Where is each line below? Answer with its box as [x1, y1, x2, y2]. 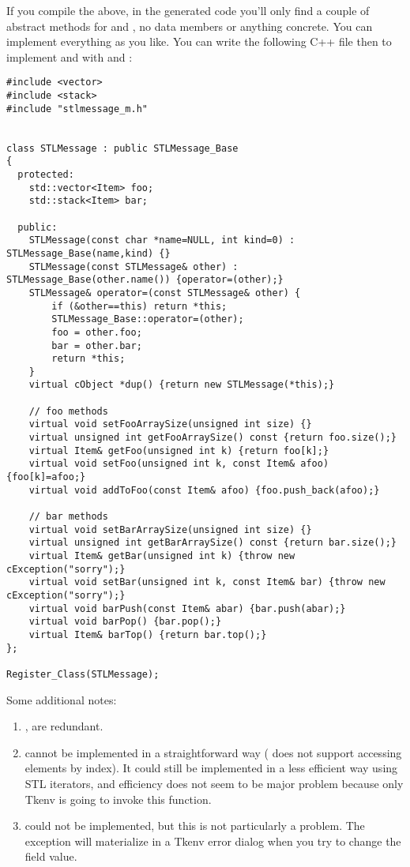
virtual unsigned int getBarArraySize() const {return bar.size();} [28, 537, 397, 549]
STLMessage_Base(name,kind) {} [6, 247, 171, 259]
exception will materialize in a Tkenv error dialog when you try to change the [24, 832, 401, 849]
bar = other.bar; [51, 340, 142, 351]
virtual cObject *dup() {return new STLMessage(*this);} [28, 379, 335, 391]
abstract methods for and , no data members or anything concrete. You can [6, 17, 373, 34]
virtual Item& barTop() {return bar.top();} [28, 629, 267, 640]
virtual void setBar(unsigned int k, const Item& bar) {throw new [28, 576, 386, 588]
